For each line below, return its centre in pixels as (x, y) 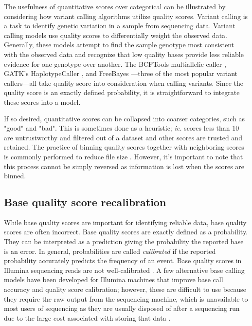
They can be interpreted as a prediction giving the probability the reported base (124, 241)
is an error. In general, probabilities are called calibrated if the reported (110, 251)
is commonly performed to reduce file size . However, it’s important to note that (124, 156)
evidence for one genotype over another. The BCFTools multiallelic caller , (115, 64)
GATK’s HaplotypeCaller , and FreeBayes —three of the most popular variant (121, 73)
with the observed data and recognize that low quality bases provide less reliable (124, 54)
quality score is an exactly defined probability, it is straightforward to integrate (122, 92)
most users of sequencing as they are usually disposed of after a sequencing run (122, 308)
